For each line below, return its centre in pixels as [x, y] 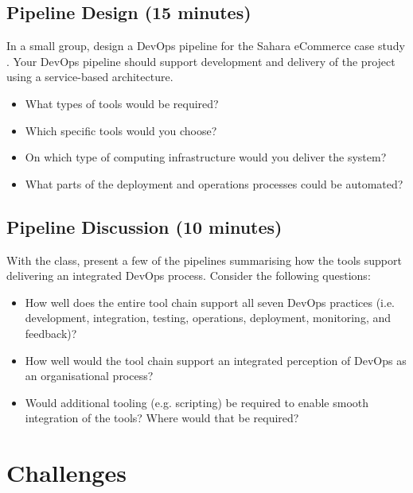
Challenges [66, 473]
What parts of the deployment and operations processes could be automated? [214, 183]
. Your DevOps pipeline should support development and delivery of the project [201, 61]
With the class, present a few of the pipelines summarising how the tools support [204, 260]
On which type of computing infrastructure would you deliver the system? [206, 157]
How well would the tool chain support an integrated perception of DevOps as [216, 360]
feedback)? [51, 333]
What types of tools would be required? [122, 103]
